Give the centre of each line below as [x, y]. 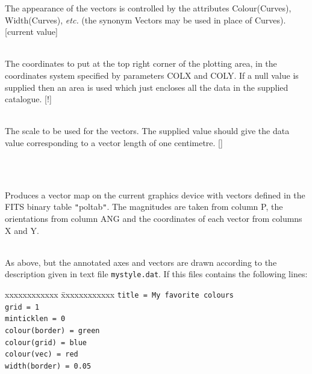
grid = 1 [22, 307]
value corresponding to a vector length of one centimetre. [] [114, 142]
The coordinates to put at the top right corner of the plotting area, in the [141, 63]
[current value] [31, 32]
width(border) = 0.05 [48, 366]
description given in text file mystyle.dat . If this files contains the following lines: [156, 274]
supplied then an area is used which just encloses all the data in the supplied [147, 87]
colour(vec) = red [42, 354]
